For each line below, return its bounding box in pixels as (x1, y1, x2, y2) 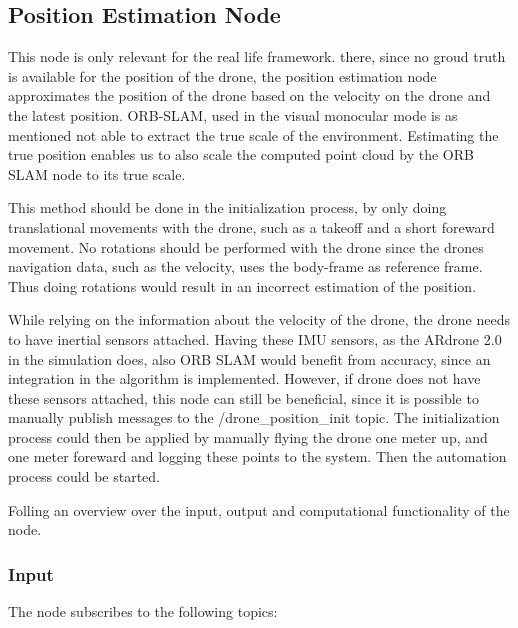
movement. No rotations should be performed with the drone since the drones (8, 236, 484, 257)
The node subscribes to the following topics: (8, 601, 278, 622)
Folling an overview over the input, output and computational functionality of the (8, 499, 510, 520)
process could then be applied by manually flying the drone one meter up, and (8, 426, 488, 447)
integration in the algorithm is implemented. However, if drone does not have (8, 368, 481, 389)
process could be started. (8, 466, 160, 487)
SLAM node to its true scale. (8, 163, 186, 184)
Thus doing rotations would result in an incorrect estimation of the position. (8, 275, 477, 296)
